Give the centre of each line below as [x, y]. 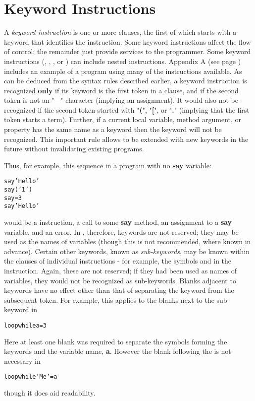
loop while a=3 [25, 326]
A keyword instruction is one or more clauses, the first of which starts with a [120, 32]
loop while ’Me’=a [31, 377]
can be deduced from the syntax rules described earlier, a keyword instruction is [126, 81]
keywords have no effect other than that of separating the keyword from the [119, 290]
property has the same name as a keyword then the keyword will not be [113, 129]
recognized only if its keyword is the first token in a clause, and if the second [121, 90]
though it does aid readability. [50, 393]
